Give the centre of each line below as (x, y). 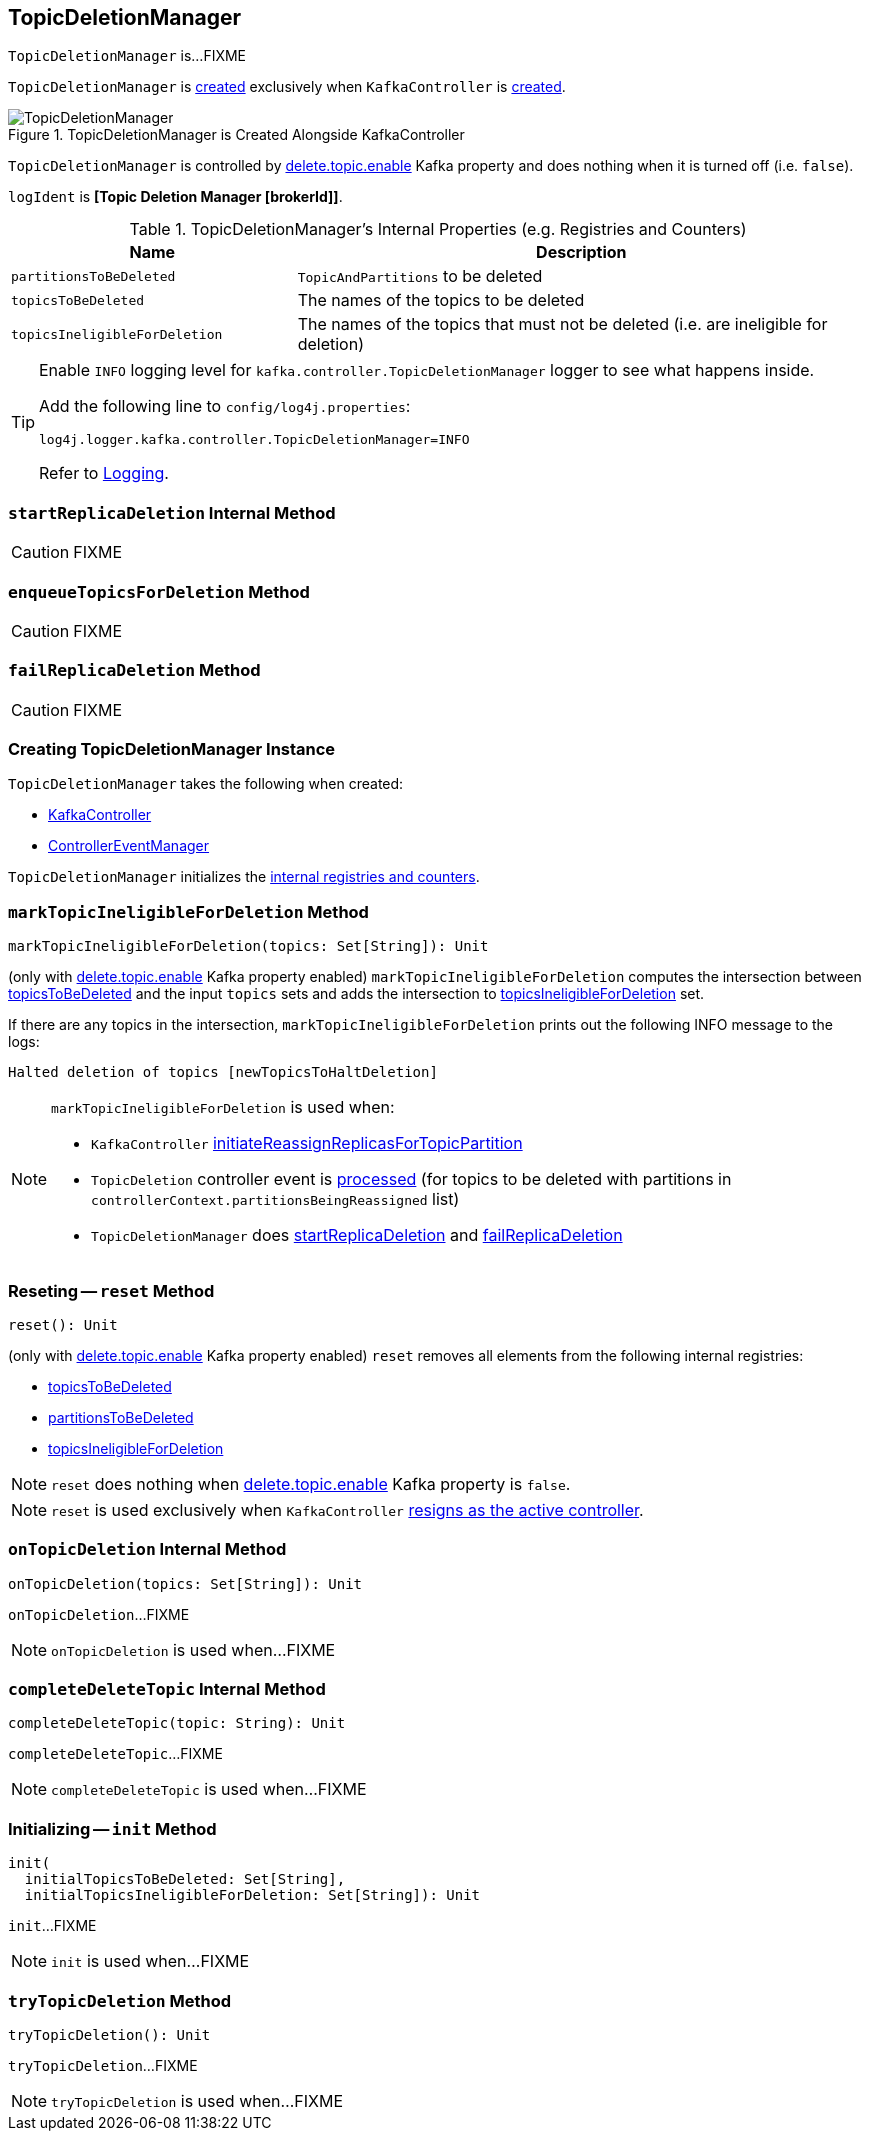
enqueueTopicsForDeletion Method (159, 591)
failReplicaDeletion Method (134, 670)
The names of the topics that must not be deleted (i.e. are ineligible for (562, 324)
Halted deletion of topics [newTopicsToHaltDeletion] (223, 1072)
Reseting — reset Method (111, 1290)
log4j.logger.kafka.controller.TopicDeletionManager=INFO (254, 440)
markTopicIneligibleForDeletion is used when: (223, 1107)
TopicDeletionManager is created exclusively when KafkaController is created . (287, 87)
